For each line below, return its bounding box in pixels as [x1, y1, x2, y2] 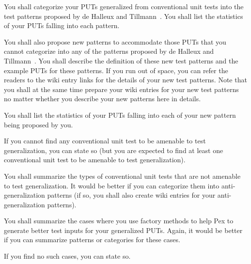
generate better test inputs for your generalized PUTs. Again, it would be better [4, 225, 243, 235]
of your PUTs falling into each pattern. [4, 20, 120, 31]
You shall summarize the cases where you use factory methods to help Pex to [4, 216, 234, 226]
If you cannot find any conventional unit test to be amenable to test [4, 136, 206, 146]
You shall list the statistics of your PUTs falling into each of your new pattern [4, 109, 236, 120]
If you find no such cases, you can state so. [4, 251, 131, 261]
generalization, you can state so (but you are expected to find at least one [4, 145, 223, 155]
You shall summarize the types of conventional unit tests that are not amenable [4, 171, 241, 181]
